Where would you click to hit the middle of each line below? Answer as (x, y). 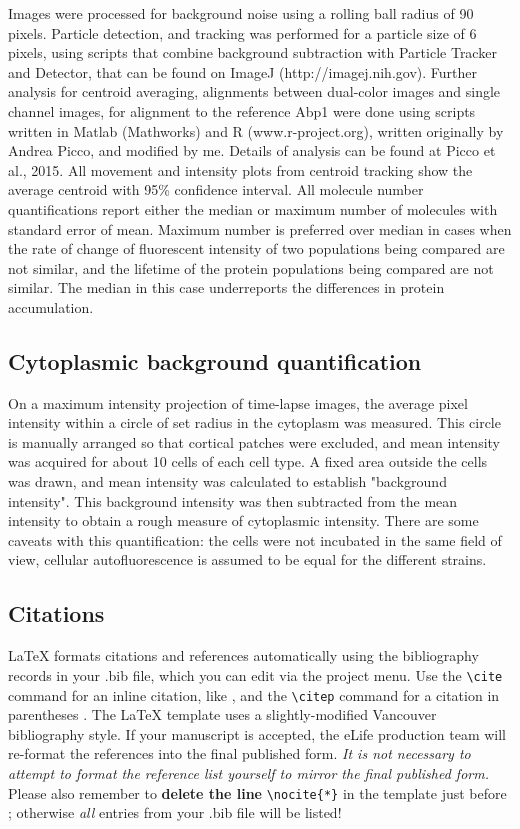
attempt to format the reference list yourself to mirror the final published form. (248, 772)
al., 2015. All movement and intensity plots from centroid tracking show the (240, 169)
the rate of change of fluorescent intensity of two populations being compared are (256, 248)
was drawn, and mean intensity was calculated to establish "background (227, 481)
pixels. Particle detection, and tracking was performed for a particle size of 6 (242, 32)
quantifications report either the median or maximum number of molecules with (253, 208)
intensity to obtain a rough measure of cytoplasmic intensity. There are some (243, 520)
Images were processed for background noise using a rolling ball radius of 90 (241, 13)
